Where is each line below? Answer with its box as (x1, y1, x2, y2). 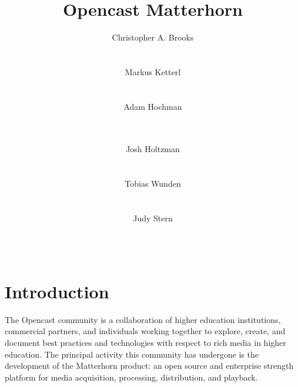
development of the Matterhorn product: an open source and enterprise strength (5, 359, 294, 372)
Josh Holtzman (126, 143, 180, 155)
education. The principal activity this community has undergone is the (5, 348, 259, 360)
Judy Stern (133, 212, 173, 224)
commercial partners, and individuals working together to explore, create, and (5, 325, 286, 337)
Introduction (5, 279, 109, 303)
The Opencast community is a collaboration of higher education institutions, (5, 313, 281, 325)
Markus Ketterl (125, 65, 181, 78)
